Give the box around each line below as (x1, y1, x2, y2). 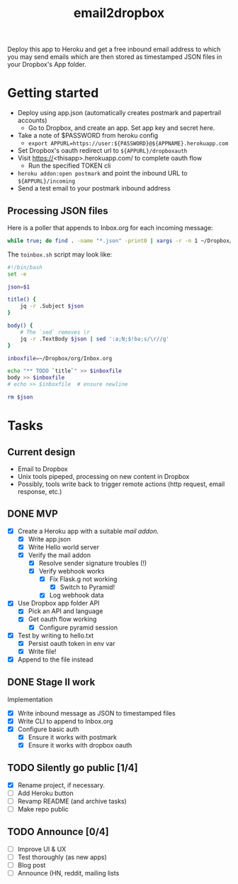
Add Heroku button (17, 789, 74, 797)
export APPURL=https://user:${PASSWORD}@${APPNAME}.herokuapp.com (28, 140, 229, 147)
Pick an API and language (28, 607, 103, 615)
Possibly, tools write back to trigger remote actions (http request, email (17, 480, 225, 488)
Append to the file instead (17, 655, 93, 664)
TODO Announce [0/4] (7, 826, 109, 838)
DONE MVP (7, 508, 58, 520)
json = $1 (7, 283, 30, 291)
